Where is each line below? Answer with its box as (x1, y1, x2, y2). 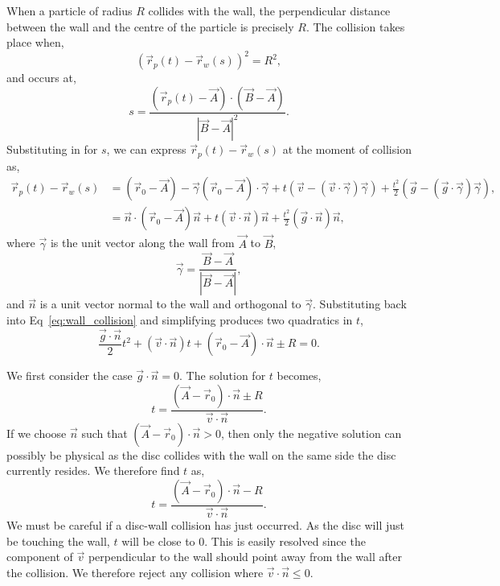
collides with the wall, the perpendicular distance (148, 2, 391, 19)
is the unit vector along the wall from (50, 234, 235, 251)
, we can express (106, 141, 186, 158)
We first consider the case (6, 367, 133, 384)
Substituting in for (6, 141, 98, 158)
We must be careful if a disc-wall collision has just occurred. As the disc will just (6, 517, 404, 534)
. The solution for (179, 367, 266, 384)
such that (81, 424, 128, 441)
